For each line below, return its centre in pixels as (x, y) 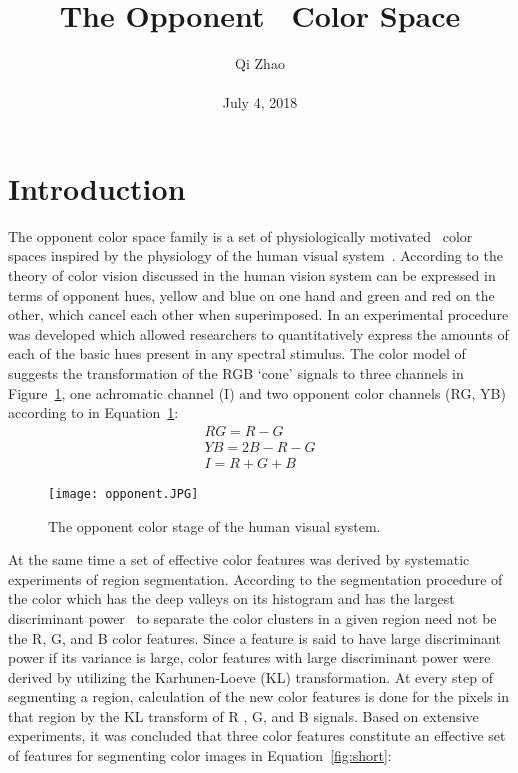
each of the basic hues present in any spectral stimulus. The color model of (237, 353)
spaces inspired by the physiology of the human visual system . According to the (255, 255)
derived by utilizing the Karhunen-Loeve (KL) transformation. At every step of (250, 676)
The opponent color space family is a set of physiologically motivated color (240, 235)
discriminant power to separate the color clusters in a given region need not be (252, 617)
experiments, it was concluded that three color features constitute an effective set (257, 735)
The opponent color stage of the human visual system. (214, 525)
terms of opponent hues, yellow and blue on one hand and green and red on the (251, 294)
